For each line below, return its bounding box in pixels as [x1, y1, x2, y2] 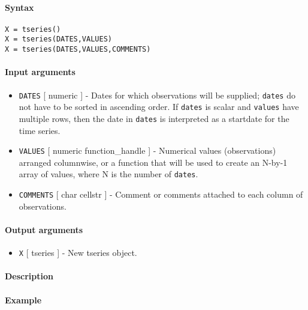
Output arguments [5, 223, 83, 236]
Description [5, 270, 54, 282]
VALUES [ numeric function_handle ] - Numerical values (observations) [19, 144, 276, 157]
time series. [19, 124, 61, 136]
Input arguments [5, 65, 76, 78]
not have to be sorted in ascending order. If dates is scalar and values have [19, 100, 299, 113]
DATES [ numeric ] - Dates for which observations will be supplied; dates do [19, 88, 295, 101]
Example [5, 293, 42, 306]
